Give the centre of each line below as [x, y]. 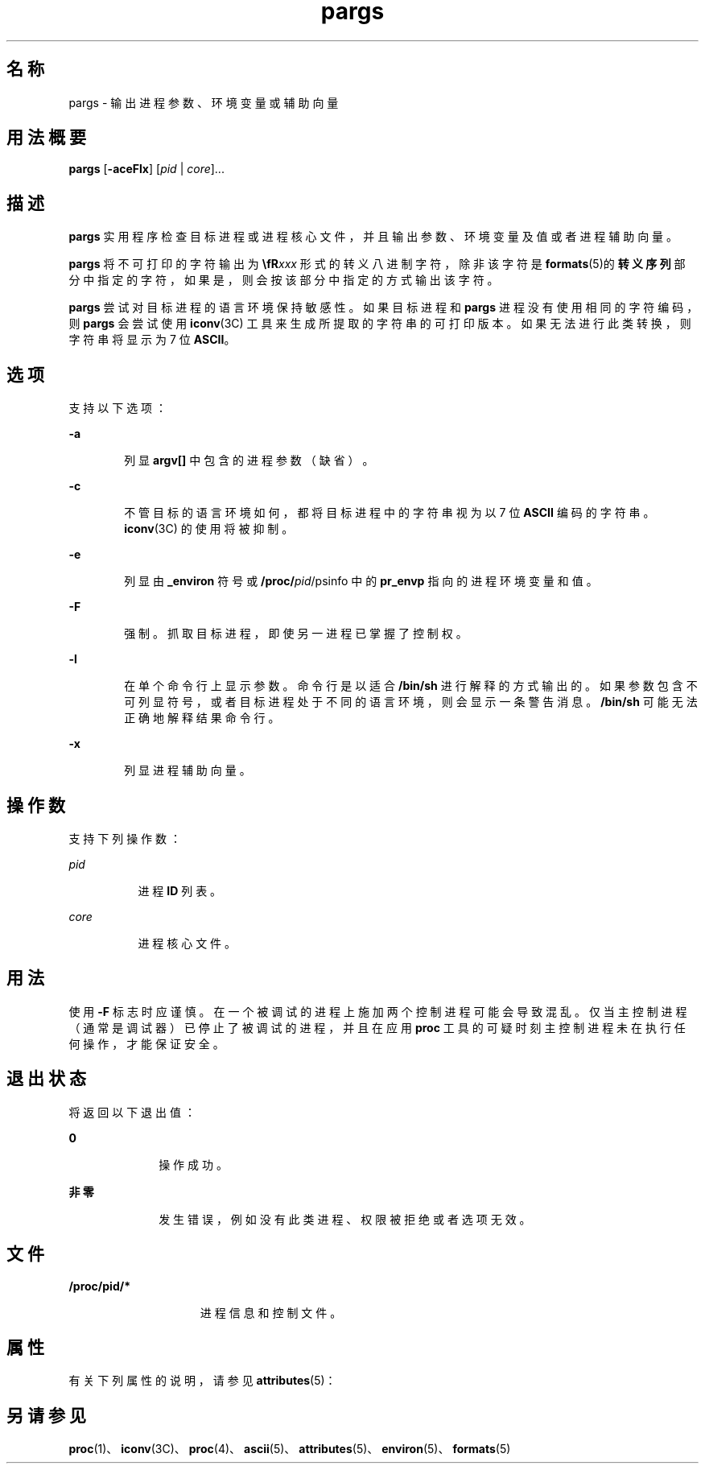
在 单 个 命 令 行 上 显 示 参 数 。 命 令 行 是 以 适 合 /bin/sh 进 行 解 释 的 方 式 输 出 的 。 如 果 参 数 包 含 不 [411, 686]
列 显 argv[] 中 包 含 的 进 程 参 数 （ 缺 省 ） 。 [249, 460]
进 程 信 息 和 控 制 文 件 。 [271, 1312]
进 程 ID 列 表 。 [180, 890]
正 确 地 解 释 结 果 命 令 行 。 [202, 718]
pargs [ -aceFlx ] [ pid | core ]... [146, 169]
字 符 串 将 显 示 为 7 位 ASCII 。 [152, 340]
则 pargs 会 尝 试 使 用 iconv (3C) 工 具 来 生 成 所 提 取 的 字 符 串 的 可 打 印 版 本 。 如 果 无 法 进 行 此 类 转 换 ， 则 [380, 324]
